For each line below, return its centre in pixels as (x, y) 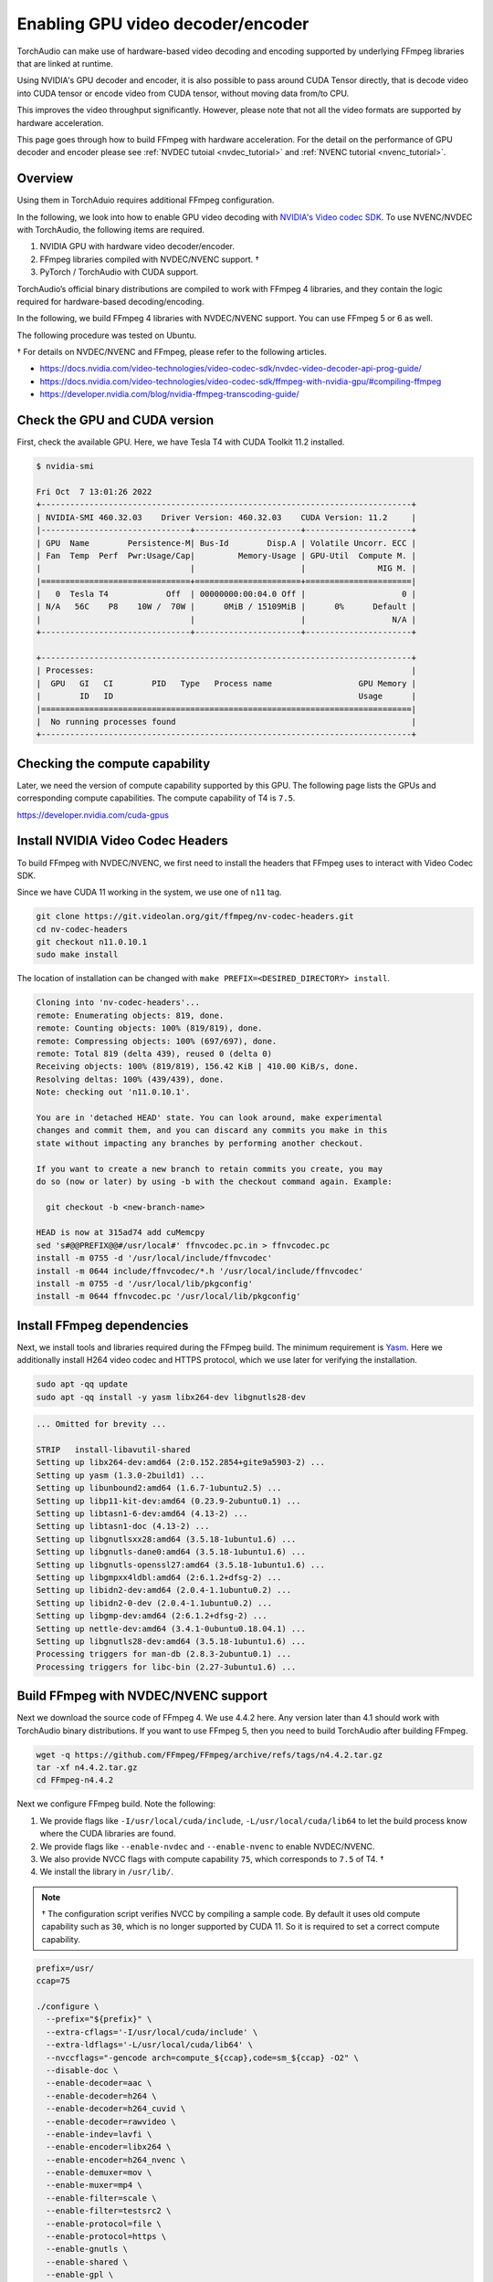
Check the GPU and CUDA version (115, 420)
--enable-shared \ (87, 2262)
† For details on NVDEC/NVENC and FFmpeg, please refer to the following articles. (172, 352)
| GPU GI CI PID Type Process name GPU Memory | (226, 683)
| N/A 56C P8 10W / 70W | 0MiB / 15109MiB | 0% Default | (226, 607)
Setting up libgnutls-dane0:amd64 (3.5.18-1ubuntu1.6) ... (171, 1552)
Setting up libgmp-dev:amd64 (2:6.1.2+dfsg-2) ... (152, 1616)
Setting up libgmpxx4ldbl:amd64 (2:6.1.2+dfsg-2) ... (159, 1577)
